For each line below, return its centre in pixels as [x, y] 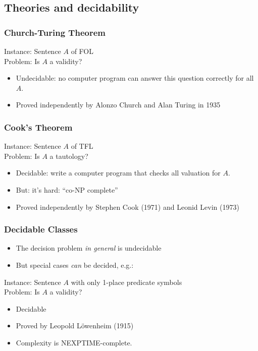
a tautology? [69, 156]
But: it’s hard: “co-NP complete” [67, 189]
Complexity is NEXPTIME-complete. [74, 342]
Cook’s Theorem [38, 127]
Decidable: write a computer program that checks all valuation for [118, 173]
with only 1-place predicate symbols [126, 282]
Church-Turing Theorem [55, 32]
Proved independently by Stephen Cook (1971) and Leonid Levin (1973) [127, 207]
